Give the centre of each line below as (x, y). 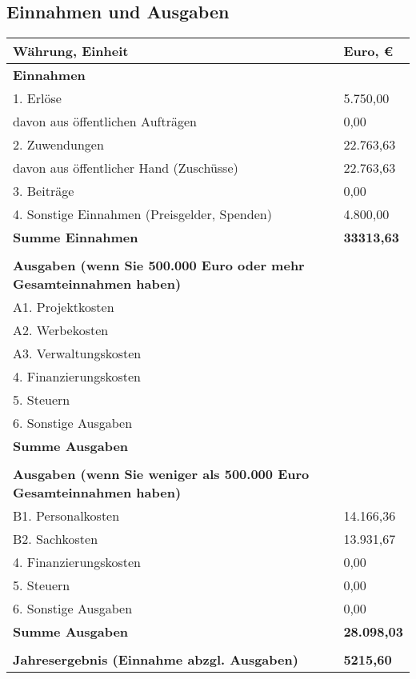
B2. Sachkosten (56, 539)
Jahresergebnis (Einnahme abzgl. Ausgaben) (156, 660)
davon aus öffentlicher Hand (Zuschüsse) (126, 168)
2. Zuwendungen (58, 145)
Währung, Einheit (71, 51)
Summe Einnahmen (76, 238)
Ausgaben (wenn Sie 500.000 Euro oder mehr (159, 266)
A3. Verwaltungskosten (77, 353)
